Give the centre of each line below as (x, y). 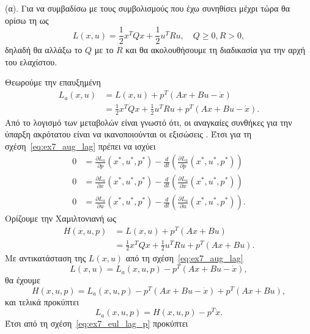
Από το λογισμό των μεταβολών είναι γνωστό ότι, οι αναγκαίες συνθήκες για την (149, 122)
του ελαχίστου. (31, 61)
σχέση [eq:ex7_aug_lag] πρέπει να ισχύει (80, 146)
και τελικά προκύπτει (42, 301)
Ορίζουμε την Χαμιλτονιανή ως (61, 218)
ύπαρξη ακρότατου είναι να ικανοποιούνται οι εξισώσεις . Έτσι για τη (128, 134)
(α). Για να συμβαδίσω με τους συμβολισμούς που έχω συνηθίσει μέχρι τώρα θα (148, 8)
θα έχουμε (23, 280)
